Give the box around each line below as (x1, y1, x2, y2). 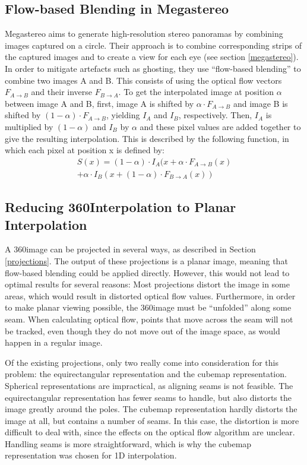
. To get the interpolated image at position (118, 86, 274, 98)
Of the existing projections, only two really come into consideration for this (5, 356, 278, 368)
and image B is (233, 97, 288, 109)
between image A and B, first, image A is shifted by (5, 97, 194, 109)
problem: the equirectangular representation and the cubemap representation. (5, 368, 287, 380)
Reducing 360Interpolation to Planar (5, 198, 236, 216)
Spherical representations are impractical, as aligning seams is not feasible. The (5, 379, 293, 391)
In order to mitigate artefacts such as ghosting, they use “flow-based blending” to (5, 62, 301, 74)
